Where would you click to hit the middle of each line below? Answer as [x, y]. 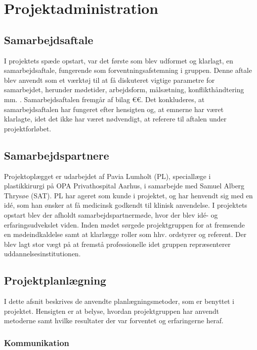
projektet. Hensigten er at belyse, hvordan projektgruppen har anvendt [112, 311]
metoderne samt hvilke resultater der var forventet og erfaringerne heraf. [114, 321]
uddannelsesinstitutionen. [43, 254]
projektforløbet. [28, 128]
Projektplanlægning [55, 280]
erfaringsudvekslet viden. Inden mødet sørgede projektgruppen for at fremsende [125, 224]
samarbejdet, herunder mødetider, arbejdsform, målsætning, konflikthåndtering [124, 89]
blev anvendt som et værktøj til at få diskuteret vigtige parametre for [109, 80]
